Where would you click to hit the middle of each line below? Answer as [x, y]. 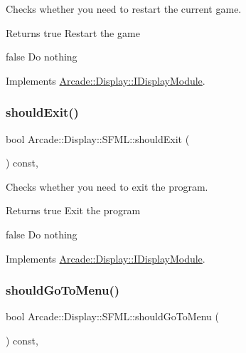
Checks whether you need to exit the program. [107, 186]
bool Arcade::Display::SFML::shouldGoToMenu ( [113, 316]
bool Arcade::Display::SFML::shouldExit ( [98, 138]
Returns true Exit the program [73, 210]
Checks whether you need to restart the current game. [124, 9]
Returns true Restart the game [73, 32]
